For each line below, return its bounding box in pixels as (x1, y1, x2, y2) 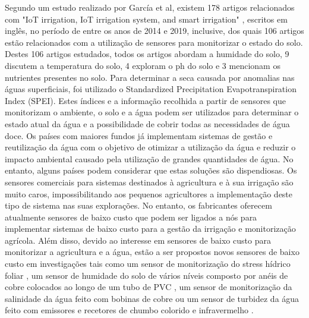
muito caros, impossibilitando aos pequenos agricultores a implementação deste (5, 187, 293, 200)
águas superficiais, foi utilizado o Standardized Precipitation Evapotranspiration (5, 83, 297, 95)
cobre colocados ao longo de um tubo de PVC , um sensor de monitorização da (5, 281, 292, 293)
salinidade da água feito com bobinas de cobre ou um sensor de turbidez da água (5, 292, 299, 304)
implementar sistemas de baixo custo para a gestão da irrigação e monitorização (5, 222, 296, 235)
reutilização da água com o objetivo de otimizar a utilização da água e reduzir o (5, 141, 296, 153)
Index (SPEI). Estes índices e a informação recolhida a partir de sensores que (5, 94, 286, 106)
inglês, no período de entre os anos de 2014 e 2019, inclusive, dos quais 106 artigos (5, 24, 304, 37)
